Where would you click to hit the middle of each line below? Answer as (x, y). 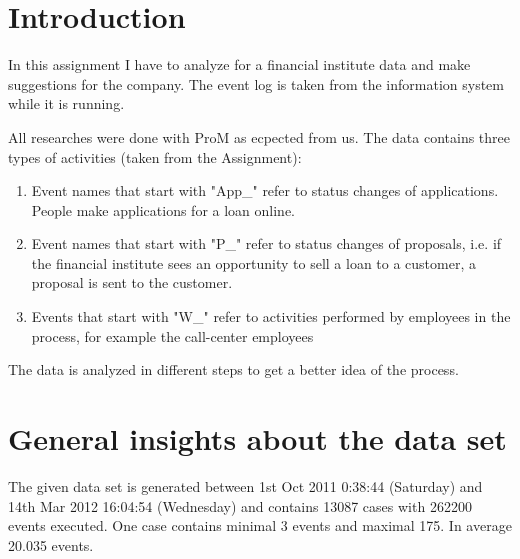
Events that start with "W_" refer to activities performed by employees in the (271, 316)
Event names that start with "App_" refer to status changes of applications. (265, 190)
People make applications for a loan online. (163, 209)
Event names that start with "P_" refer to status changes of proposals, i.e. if (266, 243)
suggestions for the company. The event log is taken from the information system (256, 83)
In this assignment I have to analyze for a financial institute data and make (239, 64)
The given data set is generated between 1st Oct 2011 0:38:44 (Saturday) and (245, 485)
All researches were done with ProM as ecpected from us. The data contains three (259, 136)
